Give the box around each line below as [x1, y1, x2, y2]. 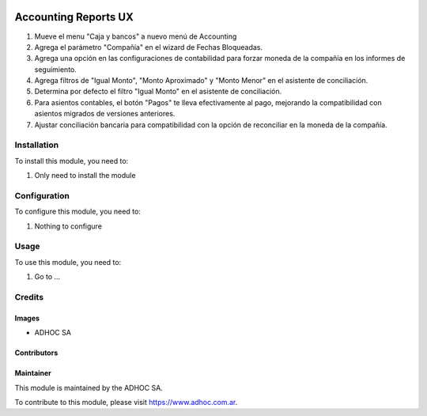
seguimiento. [34, 64, 77, 74]
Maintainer [14, 369, 51, 378]
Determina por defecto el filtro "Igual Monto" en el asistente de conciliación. [34, 87, 282, 96]
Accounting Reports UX [14, 10, 134, 24]
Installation [14, 139, 59, 150]
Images [14, 313, 40, 323]
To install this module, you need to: [14, 156, 129, 165]
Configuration [14, 190, 70, 201]
